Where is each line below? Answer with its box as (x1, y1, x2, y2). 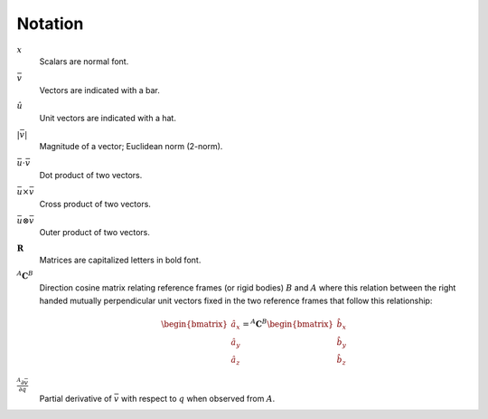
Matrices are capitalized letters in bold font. (39, 254, 202, 266)
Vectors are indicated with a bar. (39, 84, 160, 95)
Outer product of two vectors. (39, 227, 151, 238)
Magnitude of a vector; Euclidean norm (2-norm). (39, 141, 223, 152)
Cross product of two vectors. (39, 198, 151, 209)
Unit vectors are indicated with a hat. (39, 112, 176, 123)
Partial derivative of (39, 394, 112, 405)
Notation (16, 14, 84, 33)
